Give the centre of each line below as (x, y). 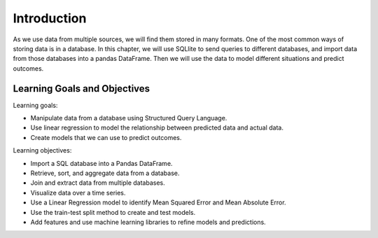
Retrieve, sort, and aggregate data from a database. (105, 173)
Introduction (50, 18)
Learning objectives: (42, 150)
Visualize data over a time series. (78, 192)
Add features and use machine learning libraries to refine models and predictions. (148, 222)
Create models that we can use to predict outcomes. (106, 137)
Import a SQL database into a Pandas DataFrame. (101, 163)
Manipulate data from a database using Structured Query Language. (129, 118)
